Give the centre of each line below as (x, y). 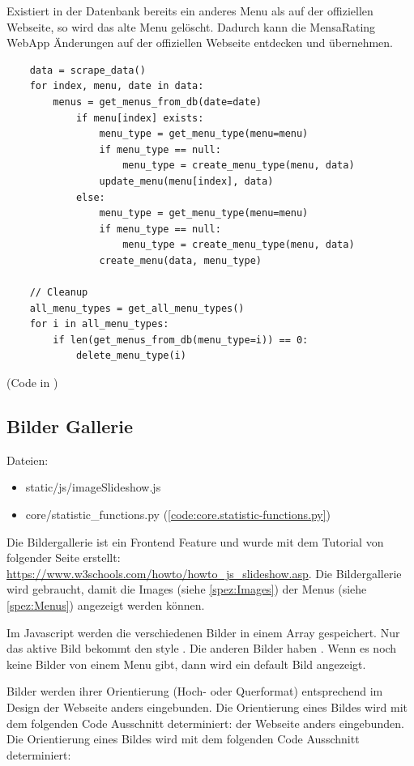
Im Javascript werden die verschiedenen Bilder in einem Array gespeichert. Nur (203, 632)
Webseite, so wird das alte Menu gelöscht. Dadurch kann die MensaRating (191, 26)
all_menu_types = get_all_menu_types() (137, 308)
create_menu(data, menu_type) (180, 260)
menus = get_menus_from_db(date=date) (157, 102)
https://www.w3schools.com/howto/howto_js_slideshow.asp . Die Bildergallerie (204, 573)
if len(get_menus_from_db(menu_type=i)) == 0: (181, 340)
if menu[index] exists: (140, 118)
